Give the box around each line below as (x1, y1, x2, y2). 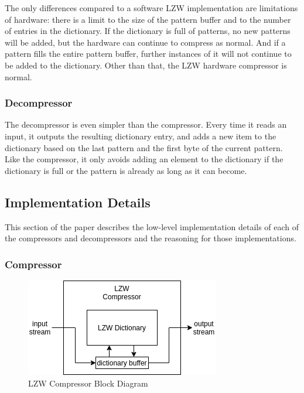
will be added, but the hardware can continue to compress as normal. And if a (5, 36, 286, 48)
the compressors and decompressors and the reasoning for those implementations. (5, 232, 296, 244)
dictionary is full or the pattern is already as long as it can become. (5, 164, 247, 176)
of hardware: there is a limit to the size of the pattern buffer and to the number (5, 13, 291, 25)
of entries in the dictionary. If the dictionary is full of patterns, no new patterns (5, 25, 291, 37)
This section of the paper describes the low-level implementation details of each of (5, 220, 299, 233)
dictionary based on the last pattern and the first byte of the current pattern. (5, 141, 283, 153)
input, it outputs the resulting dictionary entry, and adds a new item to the (5, 129, 276, 142)
